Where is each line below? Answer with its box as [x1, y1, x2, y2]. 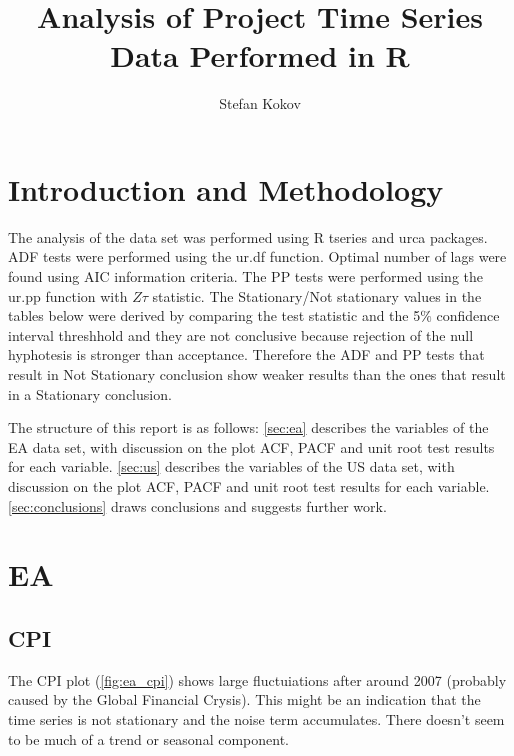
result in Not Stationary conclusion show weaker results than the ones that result [8, 364, 506, 384]
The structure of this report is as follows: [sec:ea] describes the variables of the [8, 417, 489, 438]
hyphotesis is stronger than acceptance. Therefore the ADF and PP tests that [8, 344, 485, 365]
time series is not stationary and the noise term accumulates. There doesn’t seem [8, 708, 505, 729]
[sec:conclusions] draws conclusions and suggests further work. [8, 495, 387, 516]
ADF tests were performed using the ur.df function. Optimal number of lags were [8, 246, 507, 267]
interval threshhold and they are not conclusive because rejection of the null [8, 324, 474, 345]
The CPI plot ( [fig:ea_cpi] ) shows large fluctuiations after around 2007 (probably [8, 669, 507, 690]
